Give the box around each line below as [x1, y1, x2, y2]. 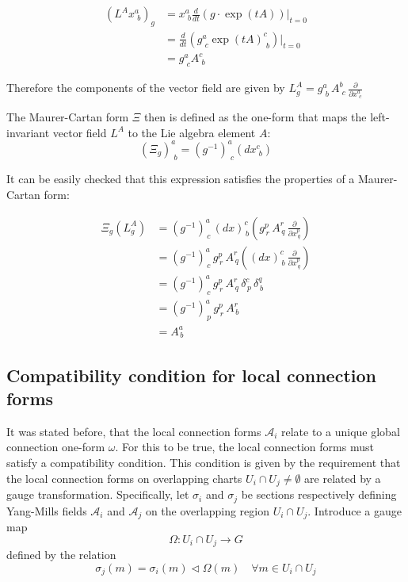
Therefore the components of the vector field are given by [6, 79, 285, 96]
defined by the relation [6, 546, 116, 563]
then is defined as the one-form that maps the [143, 108, 367, 124]
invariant [6, 124, 50, 140]
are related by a [304, 469, 381, 486]
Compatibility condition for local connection [6, 362, 376, 387]
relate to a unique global [281, 423, 400, 439]
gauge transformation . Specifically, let [6, 486, 189, 503]
